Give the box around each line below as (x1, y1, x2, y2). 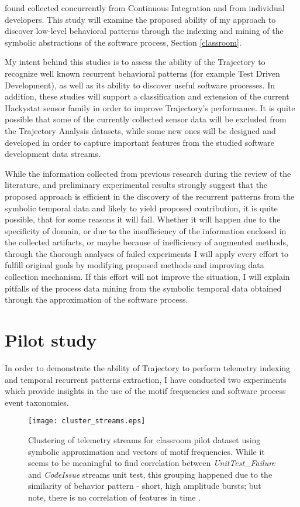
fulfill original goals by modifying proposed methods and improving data (5, 259, 264, 271)
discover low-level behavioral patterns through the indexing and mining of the (5, 25, 284, 37)
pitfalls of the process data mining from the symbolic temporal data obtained (5, 282, 282, 294)
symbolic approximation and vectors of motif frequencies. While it (28, 445, 265, 457)
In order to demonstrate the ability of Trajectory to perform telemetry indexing (5, 361, 291, 374)
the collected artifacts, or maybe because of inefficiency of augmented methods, (5, 236, 288, 248)
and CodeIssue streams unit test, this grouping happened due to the (28, 468, 273, 480)
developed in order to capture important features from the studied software (5, 136, 274, 148)
